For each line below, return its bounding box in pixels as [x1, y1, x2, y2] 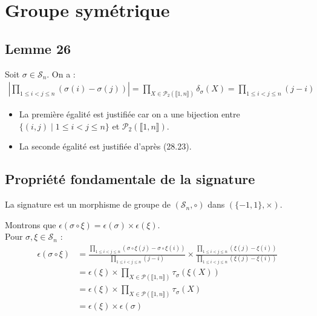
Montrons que [5, 218, 56, 231]
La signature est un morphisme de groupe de [5, 198, 171, 211]
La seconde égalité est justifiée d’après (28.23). [19, 140, 192, 153]
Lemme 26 [5, 39, 71, 58]
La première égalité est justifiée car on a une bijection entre [19, 108, 240, 120]
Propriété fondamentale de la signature [5, 170, 255, 188]
